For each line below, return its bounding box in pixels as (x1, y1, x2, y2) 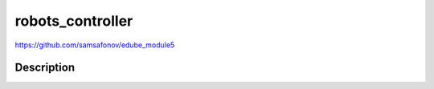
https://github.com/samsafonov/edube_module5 (14, 40, 175, 50)
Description (14, 61, 76, 75)
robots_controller (14, 12, 133, 30)
